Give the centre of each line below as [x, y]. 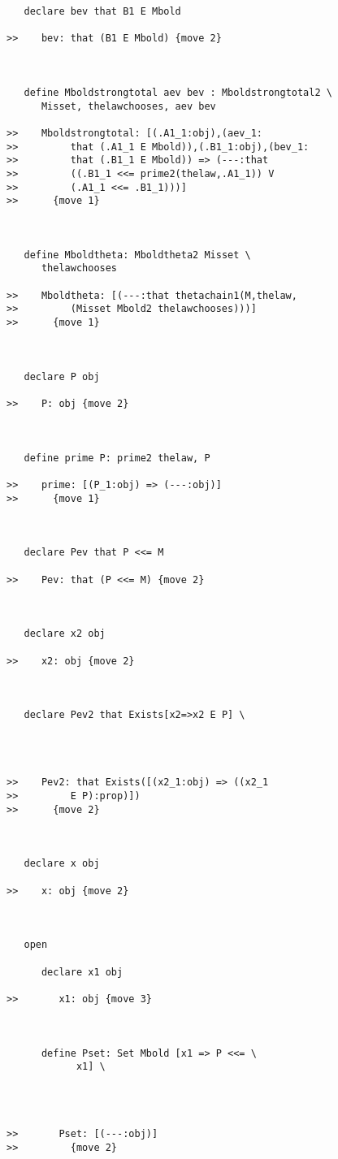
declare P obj [62, 376]
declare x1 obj [82, 972]
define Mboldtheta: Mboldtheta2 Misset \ [137, 255]
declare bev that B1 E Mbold [102, 11]
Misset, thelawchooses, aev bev [128, 106]
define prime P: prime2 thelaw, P [117, 458]
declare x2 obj [65, 634]
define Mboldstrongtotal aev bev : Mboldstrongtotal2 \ [178, 92]
